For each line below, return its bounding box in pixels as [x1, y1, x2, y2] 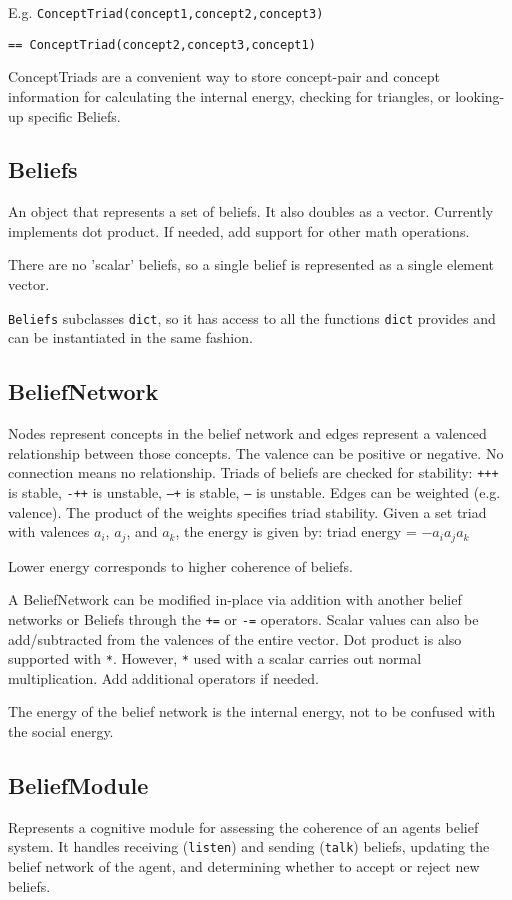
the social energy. [8, 720, 114, 741]
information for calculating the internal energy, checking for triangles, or [8, 85, 451, 106]
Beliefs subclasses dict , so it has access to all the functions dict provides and [8, 307, 496, 328]
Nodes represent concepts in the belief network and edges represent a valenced [8, 423, 487, 444]
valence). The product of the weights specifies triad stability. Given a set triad [8, 501, 487, 522]
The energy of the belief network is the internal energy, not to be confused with [8, 701, 496, 722]
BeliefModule [8, 769, 149, 800]
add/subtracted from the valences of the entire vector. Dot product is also [8, 628, 462, 649]
